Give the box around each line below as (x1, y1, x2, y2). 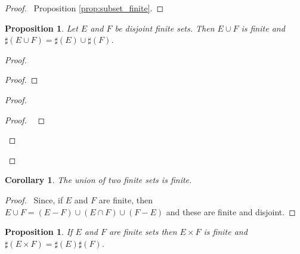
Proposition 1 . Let (5, 21, 78, 34)
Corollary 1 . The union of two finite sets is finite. (5, 174, 192, 186)
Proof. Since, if (5, 193, 63, 206)
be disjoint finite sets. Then (115, 21, 215, 34)
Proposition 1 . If (5, 225, 73, 238)
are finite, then (98, 193, 153, 206)
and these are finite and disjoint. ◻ (166, 205, 296, 218)
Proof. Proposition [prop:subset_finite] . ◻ (5, 2, 164, 14)
